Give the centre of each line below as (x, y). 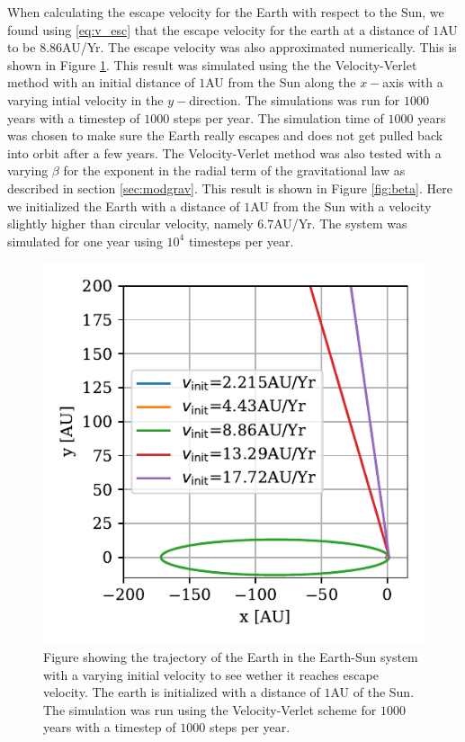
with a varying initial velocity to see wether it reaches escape (211, 674)
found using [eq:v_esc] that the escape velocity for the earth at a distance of (218, 29)
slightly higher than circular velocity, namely (130, 223)
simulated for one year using (85, 241)
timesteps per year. (241, 241)
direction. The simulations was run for (295, 99)
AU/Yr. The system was (340, 223)
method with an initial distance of (101, 82)
